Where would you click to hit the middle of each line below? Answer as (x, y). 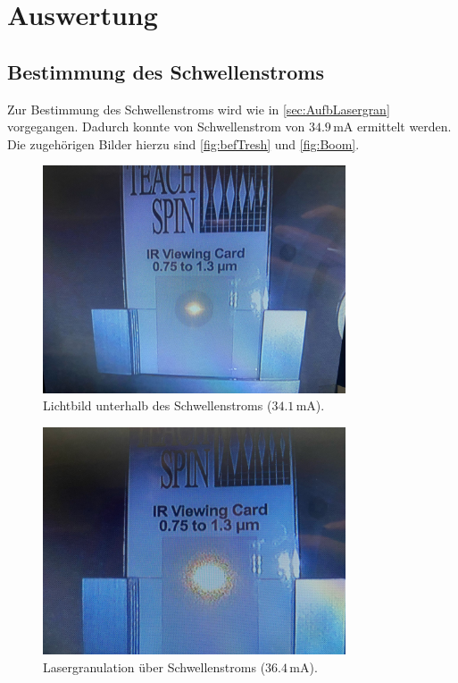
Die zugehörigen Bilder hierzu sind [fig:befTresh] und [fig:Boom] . (183, 143)
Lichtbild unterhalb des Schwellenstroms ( (158, 405)
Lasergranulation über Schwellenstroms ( (154, 666)
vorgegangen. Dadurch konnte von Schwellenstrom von (156, 126)
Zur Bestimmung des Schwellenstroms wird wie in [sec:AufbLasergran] (199, 109)
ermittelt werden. (404, 126)
